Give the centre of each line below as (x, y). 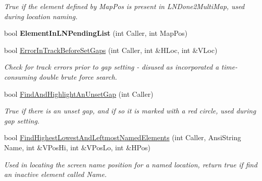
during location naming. (41, 16)
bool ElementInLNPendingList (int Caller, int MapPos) (96, 33)
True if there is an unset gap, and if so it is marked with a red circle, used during (130, 111)
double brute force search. (78, 76)
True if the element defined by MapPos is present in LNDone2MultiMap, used (124, 6)
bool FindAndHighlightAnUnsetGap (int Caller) (79, 94)
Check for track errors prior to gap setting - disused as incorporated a (112, 67)
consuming (20, 76)
